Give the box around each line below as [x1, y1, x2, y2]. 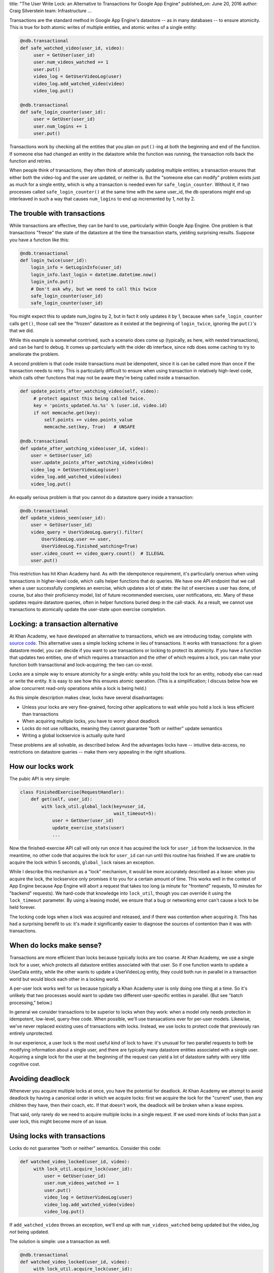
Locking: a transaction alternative [9, 619, 119, 628]
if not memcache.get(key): [33, 410, 101, 416]
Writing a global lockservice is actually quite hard [22, 732, 125, 738]
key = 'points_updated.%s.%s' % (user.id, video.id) [33, 403, 167, 408]
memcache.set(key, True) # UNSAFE [44, 424, 135, 430]
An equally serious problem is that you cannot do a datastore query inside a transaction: [9, 494, 194, 500]
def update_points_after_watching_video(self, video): [20, 389, 159, 394]
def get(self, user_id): [30, 796, 93, 802]
